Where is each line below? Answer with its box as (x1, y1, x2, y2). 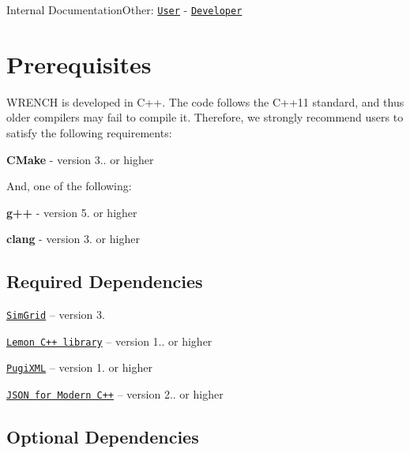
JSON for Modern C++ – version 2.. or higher (6, 386, 224, 402)
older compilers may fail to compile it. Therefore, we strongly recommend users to (6, 109, 404, 125)
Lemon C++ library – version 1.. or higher (6, 332, 213, 349)
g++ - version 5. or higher (6, 204, 137, 220)
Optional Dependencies (6, 425, 199, 449)
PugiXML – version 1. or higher (6, 359, 152, 376)
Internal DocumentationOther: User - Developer (6, 2, 243, 17)
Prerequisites (6, 47, 152, 80)
